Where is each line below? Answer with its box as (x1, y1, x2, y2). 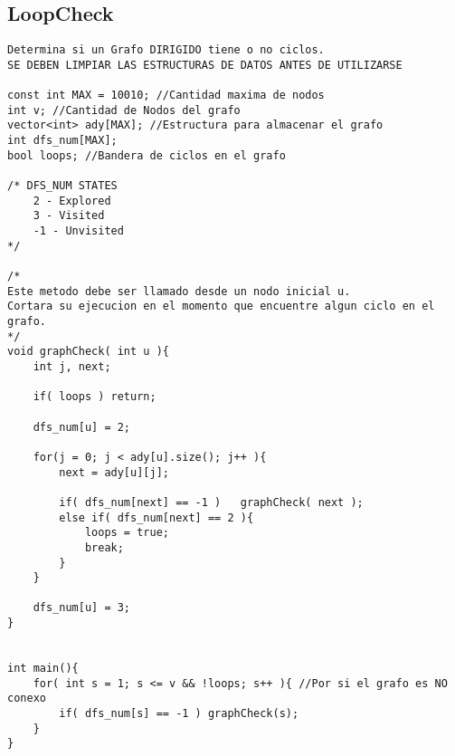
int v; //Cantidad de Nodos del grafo (7, 103, 241, 117)
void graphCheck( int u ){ (7, 345, 169, 359)
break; (84, 541, 124, 554)
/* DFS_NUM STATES (7, 179, 118, 193)
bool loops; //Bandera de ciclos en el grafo (7, 148, 286, 162)
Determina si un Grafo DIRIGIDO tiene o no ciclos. (7, 43, 325, 57)
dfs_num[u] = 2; (33, 420, 131, 434)
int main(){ (7, 662, 79, 675)
